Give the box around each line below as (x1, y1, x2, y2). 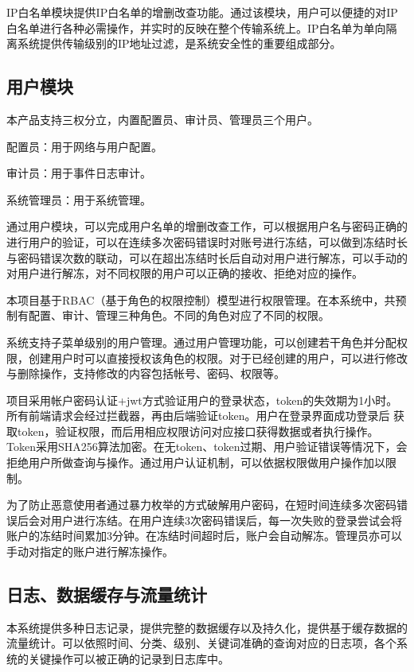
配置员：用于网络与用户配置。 (6, 138, 162, 154)
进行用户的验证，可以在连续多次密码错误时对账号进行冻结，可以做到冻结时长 (6, 233, 408, 250)
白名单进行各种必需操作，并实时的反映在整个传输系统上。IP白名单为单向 (6, 19, 386, 36)
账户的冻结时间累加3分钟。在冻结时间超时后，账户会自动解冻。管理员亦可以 (6, 527, 402, 544)
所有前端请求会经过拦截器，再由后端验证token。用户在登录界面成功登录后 (6, 407, 390, 424)
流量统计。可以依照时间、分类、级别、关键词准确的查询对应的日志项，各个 (6, 635, 396, 651)
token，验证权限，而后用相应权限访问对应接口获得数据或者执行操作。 (17, 422, 379, 439)
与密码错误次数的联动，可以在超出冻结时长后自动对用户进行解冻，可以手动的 (6, 249, 408, 266)
